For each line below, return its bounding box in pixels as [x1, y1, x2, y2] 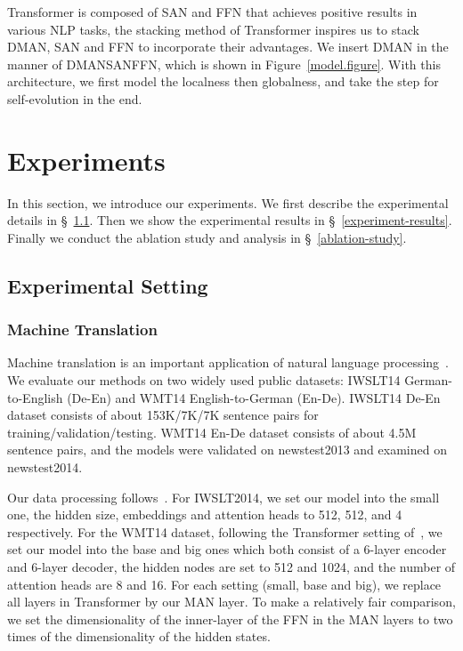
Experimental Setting [7, 271, 208, 299]
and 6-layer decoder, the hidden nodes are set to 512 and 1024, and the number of [7, 558, 456, 575]
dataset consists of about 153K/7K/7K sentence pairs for [7, 406, 319, 424]
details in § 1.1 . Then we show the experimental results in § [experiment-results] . [7, 211, 452, 229]
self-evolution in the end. [7, 89, 142, 108]
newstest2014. [7, 458, 83, 477]
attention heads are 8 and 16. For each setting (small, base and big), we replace [7, 575, 442, 593]
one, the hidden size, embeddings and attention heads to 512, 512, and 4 [7, 505, 402, 524]
